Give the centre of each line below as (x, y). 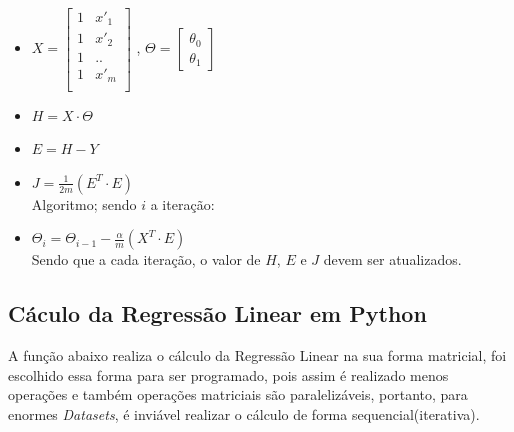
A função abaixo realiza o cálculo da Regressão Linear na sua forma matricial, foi (257, 355)
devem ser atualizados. (392, 259)
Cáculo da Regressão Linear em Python (217, 313)
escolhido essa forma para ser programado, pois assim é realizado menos (228, 374)
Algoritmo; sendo (84, 203)
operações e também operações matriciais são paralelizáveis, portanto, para (238, 394)
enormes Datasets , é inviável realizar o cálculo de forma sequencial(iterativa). (244, 413)
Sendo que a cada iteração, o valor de (146, 259)
